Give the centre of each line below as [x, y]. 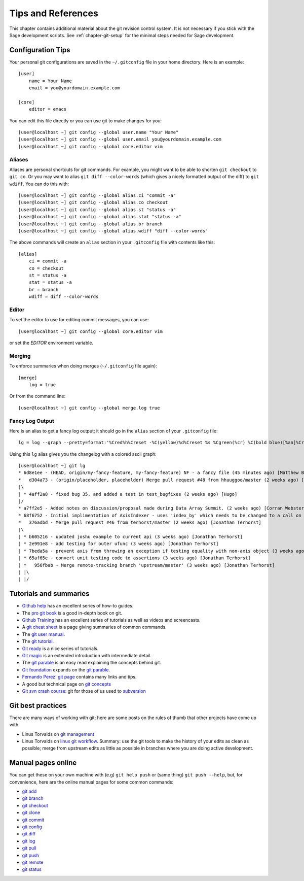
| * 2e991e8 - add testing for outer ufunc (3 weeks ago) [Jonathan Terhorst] [119, 544]
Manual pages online [43, 763]
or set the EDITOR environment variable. [51, 343]
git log [29, 841]
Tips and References [54, 13]
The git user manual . [44, 634]
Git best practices [38, 705]
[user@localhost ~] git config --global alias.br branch [91, 224]
